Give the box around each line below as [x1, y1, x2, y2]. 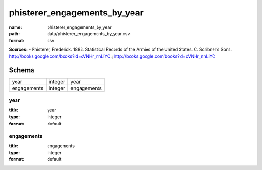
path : [9, 31, 20, 36]
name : [9, 24, 22, 30]
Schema [9, 66, 35, 74]
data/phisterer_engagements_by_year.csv [47, 31, 130, 36]
